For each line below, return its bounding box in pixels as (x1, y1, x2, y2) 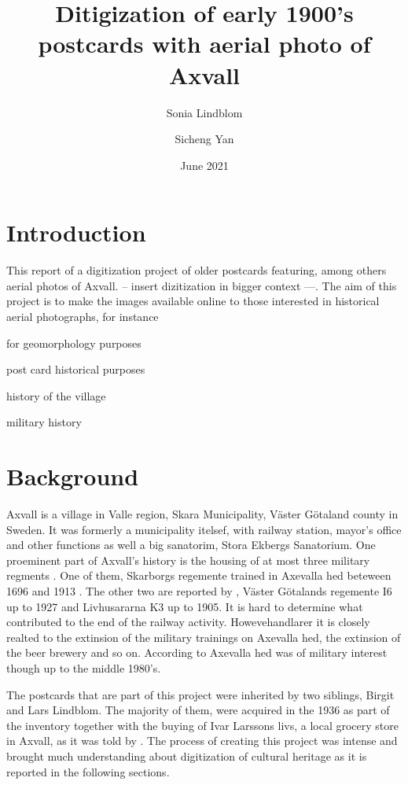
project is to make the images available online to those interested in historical (6, 293, 380, 309)
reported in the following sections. (6, 763, 170, 779)
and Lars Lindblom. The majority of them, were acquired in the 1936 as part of (6, 702, 390, 718)
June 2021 (180, 157, 229, 173)
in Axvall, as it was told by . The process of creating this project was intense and (6, 732, 398, 749)
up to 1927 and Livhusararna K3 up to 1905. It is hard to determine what (6, 598, 363, 614)
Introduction (6, 216, 146, 249)
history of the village (6, 387, 106, 404)
